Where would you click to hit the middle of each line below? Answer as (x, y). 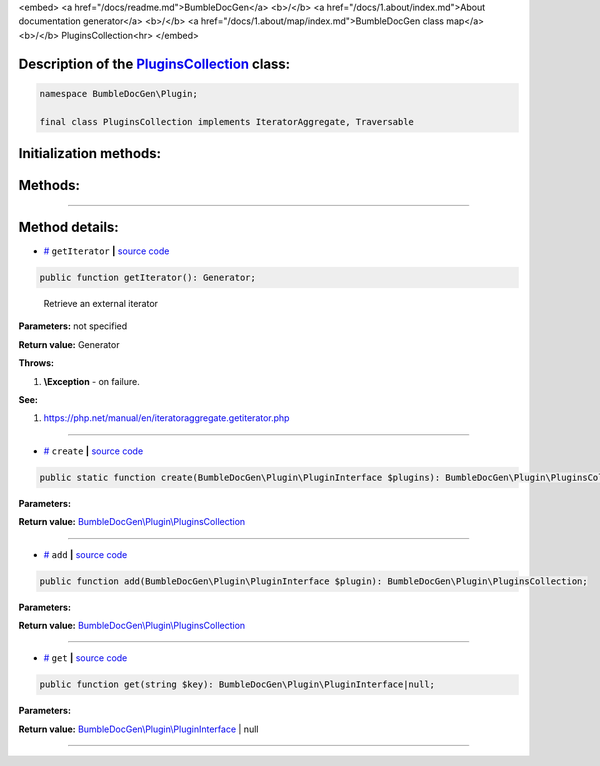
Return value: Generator (69, 344)
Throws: (36, 363)
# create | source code (93, 451)
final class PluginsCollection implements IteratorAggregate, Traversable (227, 121)
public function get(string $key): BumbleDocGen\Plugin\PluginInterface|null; (237, 684)
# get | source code (85, 658)
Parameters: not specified (73, 326)
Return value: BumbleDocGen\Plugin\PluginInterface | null (138, 729)
